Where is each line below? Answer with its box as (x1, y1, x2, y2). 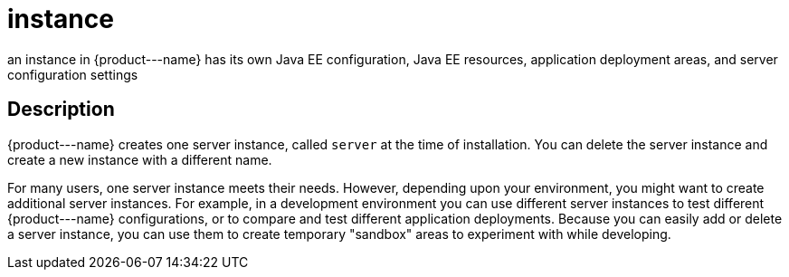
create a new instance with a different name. (7, 151, 272, 167)
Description (7, 98, 115, 121)
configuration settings (7, 66, 138, 82)
